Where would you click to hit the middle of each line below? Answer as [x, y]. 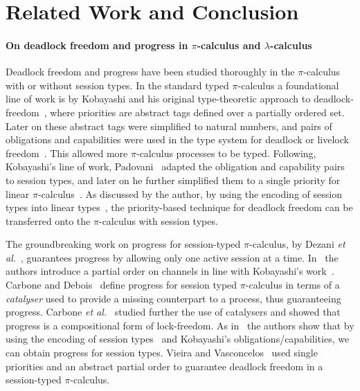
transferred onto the [48, 220]
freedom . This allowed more [67, 153]
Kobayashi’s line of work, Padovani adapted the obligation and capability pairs [175, 166]
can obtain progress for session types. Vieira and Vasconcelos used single [162, 353]
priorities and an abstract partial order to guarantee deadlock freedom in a [164, 366]
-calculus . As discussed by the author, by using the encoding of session [190, 193]
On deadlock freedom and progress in [97, 45]
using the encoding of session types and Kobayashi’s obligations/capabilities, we [178, 339]
